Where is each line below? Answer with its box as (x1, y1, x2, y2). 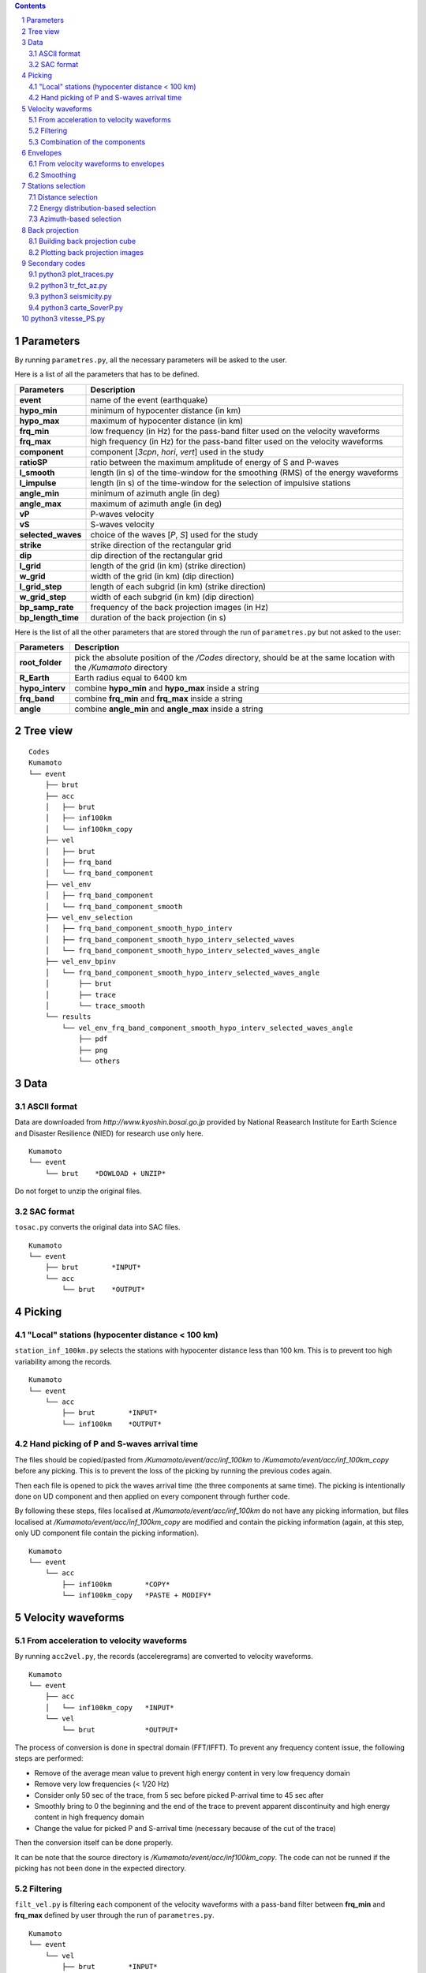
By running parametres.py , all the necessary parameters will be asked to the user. (14, 355, 287, 365)
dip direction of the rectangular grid (90, 549, 222, 560)
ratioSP (19, 456, 48, 467)
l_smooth (19, 466, 55, 477)
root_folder (19, 657, 62, 668)
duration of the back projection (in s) (90, 612, 226, 623)
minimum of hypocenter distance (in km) (90, 405, 241, 416)
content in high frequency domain (34, 1812, 145, 1822)
